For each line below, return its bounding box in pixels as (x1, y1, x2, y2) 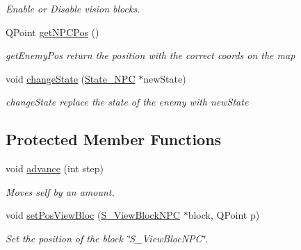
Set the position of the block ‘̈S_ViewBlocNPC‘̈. (6, 231, 209, 245)
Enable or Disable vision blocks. (6, 1, 140, 15)
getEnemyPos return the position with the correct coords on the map (6, 48, 295, 62)
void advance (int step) (6, 161, 104, 176)
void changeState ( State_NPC (6, 71, 136, 85)
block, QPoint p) (188, 208, 260, 222)
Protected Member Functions (6, 128, 222, 150)
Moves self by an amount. (6, 184, 115, 199)
